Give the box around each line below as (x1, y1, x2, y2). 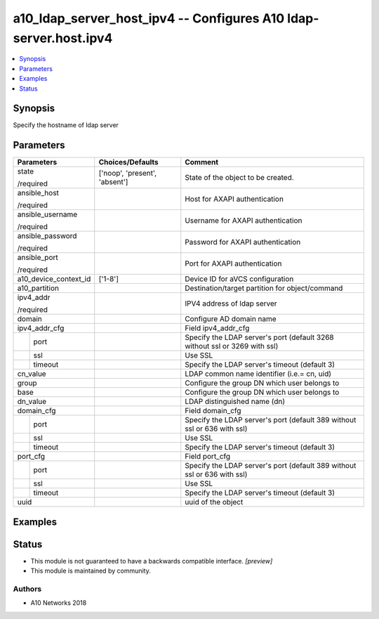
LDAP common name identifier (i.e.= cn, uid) (185, 369, 332, 379)
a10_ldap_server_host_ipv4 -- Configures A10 (13, 11, 285, 26)
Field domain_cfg (185, 406, 241, 416)
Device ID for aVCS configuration (185, 274, 294, 284)
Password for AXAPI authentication (185, 237, 301, 247)
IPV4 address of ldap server (185, 299, 277, 308)
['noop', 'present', (98, 169, 157, 178)
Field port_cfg (185, 452, 231, 462)
